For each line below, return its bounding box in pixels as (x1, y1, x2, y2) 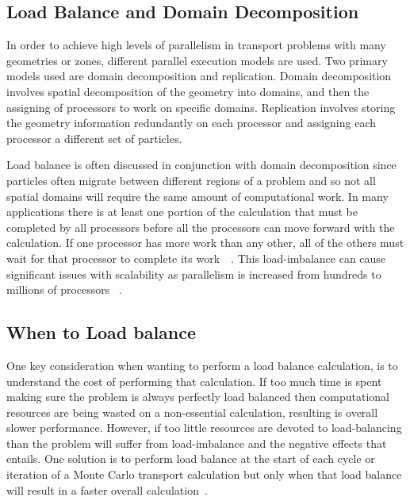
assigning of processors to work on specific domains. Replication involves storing (6, 98, 396, 115)
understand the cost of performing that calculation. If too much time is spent (6, 372, 382, 389)
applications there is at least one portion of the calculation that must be (6, 203, 358, 220)
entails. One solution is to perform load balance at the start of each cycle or (6, 450, 375, 467)
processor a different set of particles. (6, 129, 182, 146)
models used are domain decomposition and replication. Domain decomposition (6, 67, 392, 84)
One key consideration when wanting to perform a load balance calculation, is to (6, 356, 398, 373)
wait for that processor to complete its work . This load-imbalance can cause (6, 249, 386, 266)
